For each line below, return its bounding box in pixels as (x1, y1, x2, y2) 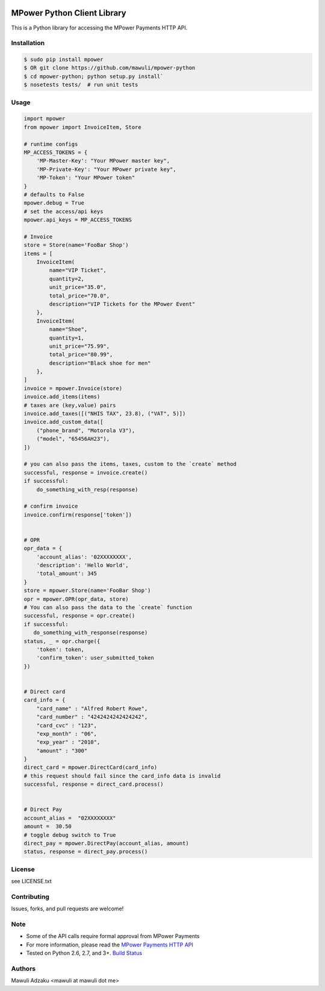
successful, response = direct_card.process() (23, 781, 164, 788)
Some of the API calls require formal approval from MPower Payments (26, 933, 200, 940)
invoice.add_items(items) (23, 393, 101, 400)
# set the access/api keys (23, 208, 104, 215)
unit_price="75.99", (49, 343, 110, 349)
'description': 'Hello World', (36, 562, 129, 569)
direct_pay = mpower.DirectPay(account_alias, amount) (23, 840, 189, 847)
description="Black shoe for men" (49, 359, 151, 367)
